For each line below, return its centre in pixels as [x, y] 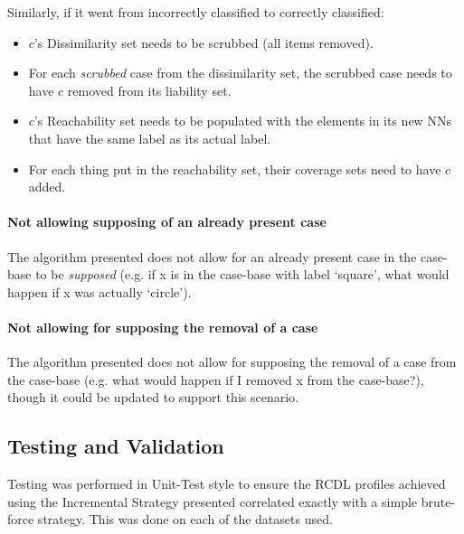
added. [47, 187]
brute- [438, 501]
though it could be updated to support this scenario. [153, 397]
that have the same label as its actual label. [150, 138]
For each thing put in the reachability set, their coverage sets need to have [235, 169]
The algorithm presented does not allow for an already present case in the [212, 256]
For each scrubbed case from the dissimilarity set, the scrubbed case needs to [240, 73]
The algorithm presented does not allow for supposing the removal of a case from [232, 362]
